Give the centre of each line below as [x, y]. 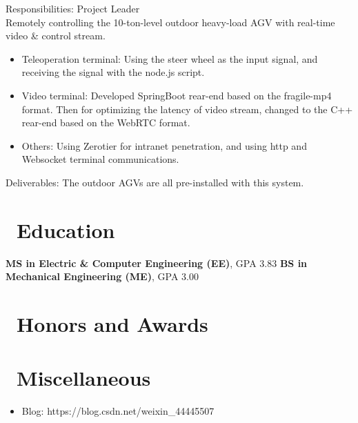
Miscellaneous [84, 378]
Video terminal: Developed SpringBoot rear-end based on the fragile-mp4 [177, 95]
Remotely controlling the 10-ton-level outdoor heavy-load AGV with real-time [170, 22]
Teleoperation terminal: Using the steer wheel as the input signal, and [170, 58]
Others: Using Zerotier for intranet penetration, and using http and [164, 145]
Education [66, 229]
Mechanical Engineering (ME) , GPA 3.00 [102, 276]
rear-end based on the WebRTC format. [106, 122]
